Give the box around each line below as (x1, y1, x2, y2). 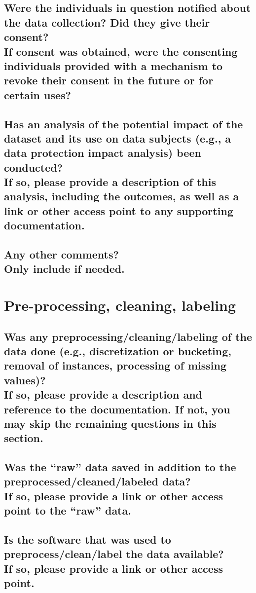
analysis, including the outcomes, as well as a (4, 188, 239, 204)
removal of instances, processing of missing (4, 358, 226, 373)
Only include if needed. (4, 261, 125, 276)
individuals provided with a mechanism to (4, 58, 223, 73)
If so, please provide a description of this (4, 174, 216, 189)
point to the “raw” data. (4, 503, 131, 518)
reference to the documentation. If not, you (4, 401, 230, 416)
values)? (4, 372, 46, 387)
